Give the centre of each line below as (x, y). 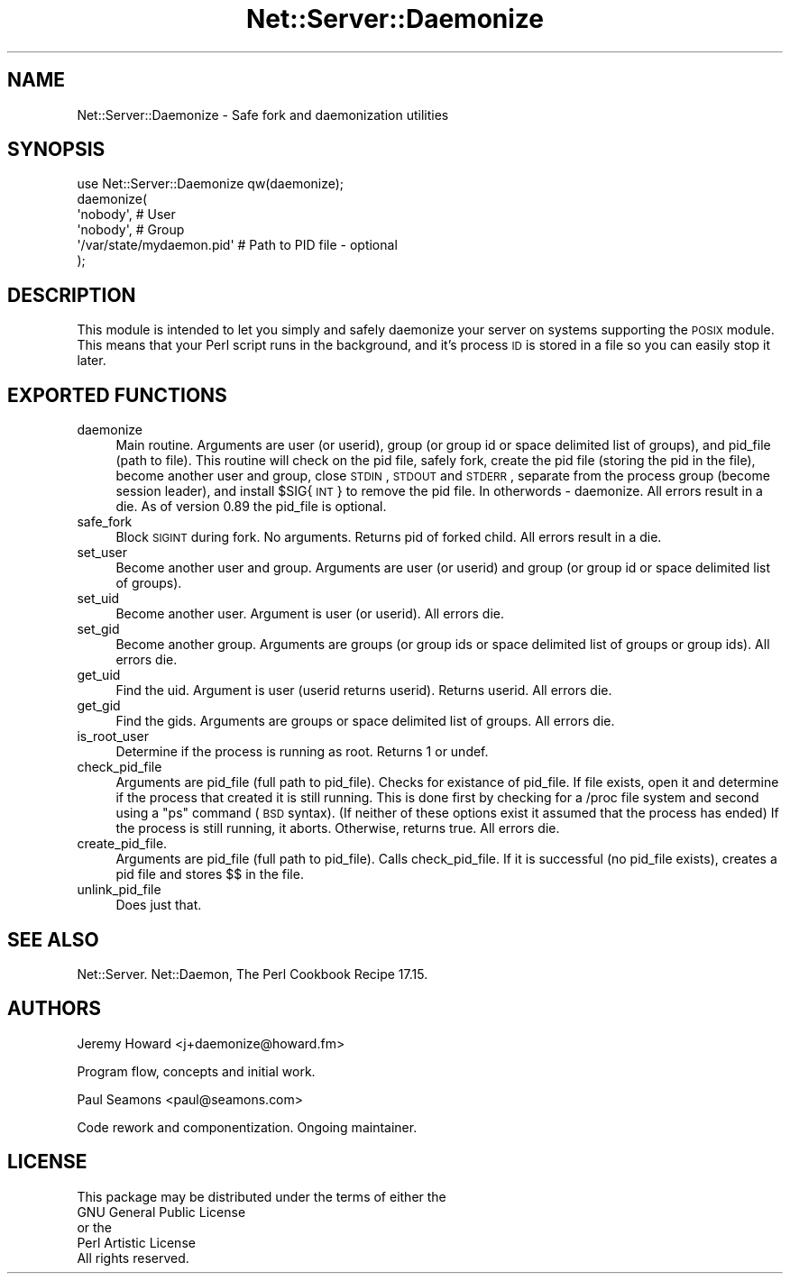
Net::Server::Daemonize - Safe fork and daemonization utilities (263, 114)
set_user (102, 553)
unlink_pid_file (119, 890)
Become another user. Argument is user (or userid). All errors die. (310, 614)
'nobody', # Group (131, 230)
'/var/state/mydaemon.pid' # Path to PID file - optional (237, 245)
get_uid (99, 675)
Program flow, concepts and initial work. (196, 1071)
